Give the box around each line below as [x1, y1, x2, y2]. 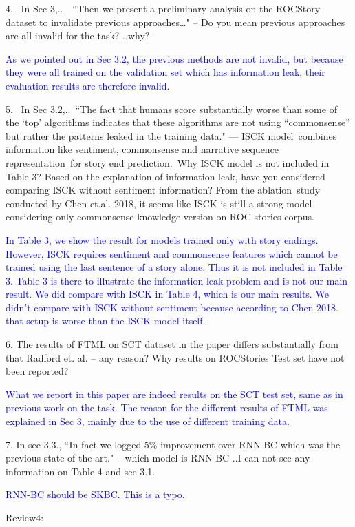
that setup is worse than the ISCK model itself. [6, 313, 206, 328]
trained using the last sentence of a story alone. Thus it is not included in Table [6, 260, 343, 274]
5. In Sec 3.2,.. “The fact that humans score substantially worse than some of [6, 101, 337, 116]
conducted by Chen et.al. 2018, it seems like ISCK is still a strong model [6, 196, 312, 210]
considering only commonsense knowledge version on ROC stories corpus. [6, 209, 314, 224]
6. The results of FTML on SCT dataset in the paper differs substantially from [6, 337, 339, 351]
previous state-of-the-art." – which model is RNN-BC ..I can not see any [6, 451, 310, 465]
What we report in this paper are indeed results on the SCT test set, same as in [6, 386, 343, 401]
